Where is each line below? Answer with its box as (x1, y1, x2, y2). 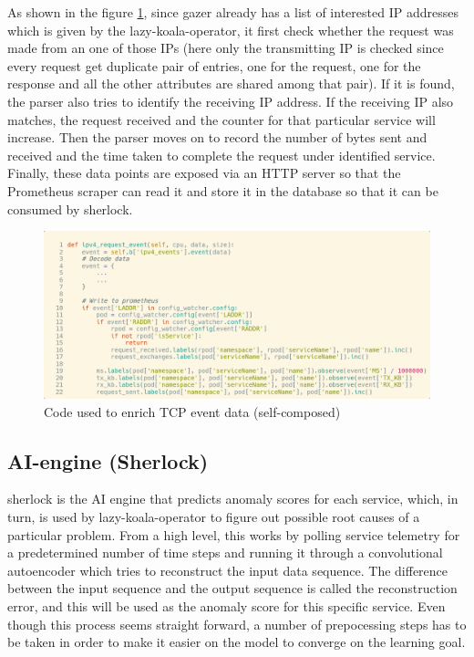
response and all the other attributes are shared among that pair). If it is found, (7, 74, 455, 93)
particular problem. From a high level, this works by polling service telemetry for (7, 525, 460, 544)
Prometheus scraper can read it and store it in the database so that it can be (7, 181, 438, 200)
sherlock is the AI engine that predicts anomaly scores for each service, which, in (7, 489, 459, 508)
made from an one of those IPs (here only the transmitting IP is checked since (7, 38, 444, 57)
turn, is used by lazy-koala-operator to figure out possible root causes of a (7, 506, 420, 526)
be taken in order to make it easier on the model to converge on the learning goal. (7, 632, 466, 652)
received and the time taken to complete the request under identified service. (7, 145, 436, 164)
